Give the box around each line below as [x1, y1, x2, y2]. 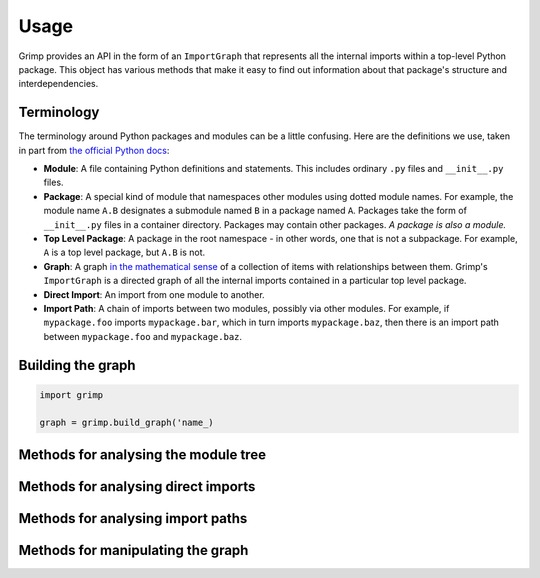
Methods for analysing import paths [18, 510, 248, 527]
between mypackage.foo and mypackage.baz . [43, 330, 243, 342]
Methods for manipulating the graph [18, 541, 249, 559]
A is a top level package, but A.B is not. [43, 246, 206, 259]
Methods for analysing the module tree [18, 446, 267, 463]
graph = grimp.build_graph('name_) [39, 417, 214, 429]
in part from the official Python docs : [18, 144, 170, 156]
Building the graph [18, 356, 136, 374]
